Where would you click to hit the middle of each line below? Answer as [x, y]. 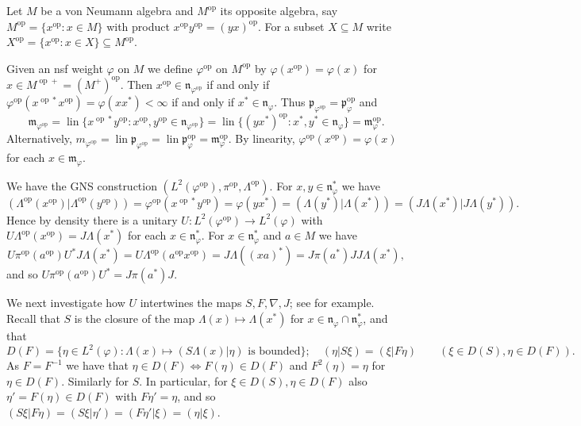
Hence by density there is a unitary [92, 219]
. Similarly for [95, 380]
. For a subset [291, 26]
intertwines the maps [191, 303]
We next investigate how [66, 303]
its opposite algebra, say [279, 10]
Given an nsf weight [55, 68]
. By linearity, [262, 138]
